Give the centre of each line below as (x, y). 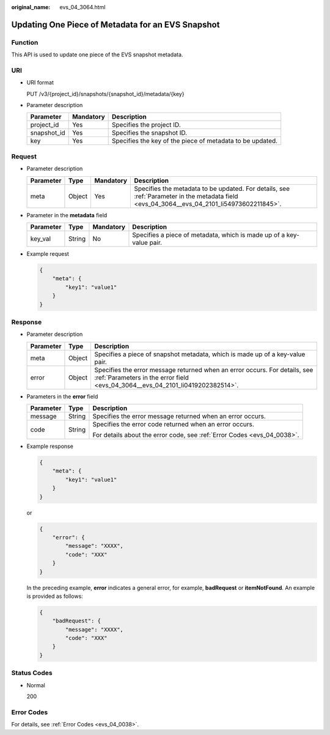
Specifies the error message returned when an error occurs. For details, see (204, 370)
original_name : (31, 7)
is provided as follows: (55, 596)
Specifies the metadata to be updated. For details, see (212, 188)
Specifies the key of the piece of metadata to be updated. (195, 141)
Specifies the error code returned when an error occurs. (174, 424)
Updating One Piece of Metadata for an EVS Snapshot (116, 24)
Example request (48, 254)
